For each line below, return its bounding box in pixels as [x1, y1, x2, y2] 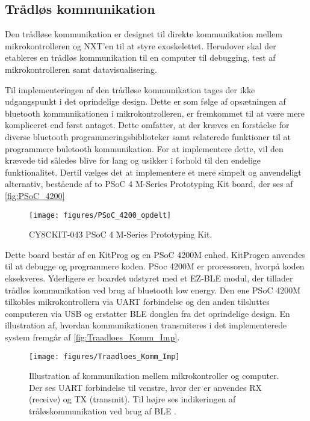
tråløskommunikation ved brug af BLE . [29, 404, 176, 417]
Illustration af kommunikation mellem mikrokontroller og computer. [29, 369, 279, 382]
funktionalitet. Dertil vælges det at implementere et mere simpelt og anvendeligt [5, 165, 302, 178]
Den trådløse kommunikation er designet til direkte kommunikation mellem [5, 28, 282, 40]
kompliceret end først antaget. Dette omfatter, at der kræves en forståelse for [5, 118, 290, 131]
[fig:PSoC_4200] [5, 189, 65, 201]
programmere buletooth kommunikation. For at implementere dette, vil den [5, 142, 284, 155]
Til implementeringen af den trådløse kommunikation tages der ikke [5, 83, 255, 96]
